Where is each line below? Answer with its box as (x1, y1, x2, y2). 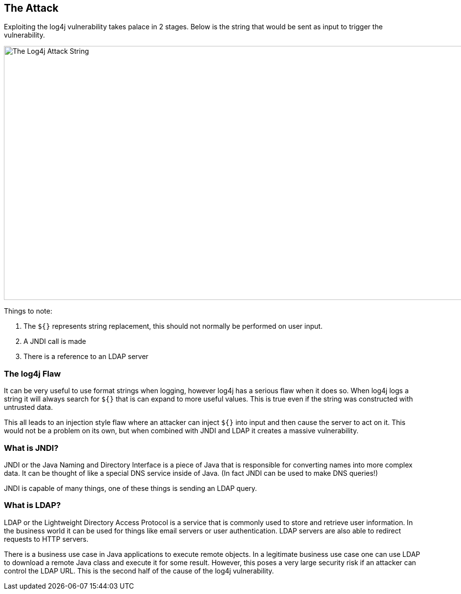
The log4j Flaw (4, 368, 61, 379)
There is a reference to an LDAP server (23, 352, 148, 361)
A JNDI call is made (23, 337, 86, 346)
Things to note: (4, 307, 52, 316)
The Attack (4, 2, 59, 14)
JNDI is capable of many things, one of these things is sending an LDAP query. (4, 484, 257, 492)
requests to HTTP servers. (4, 534, 88, 543)
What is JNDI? (4, 443, 59, 453)
